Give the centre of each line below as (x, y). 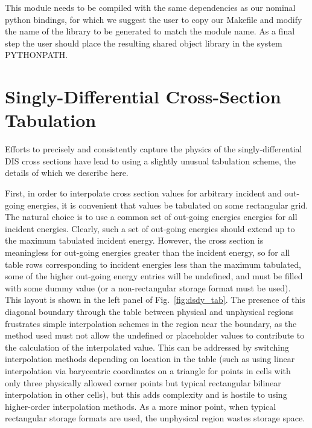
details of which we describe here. (67, 173)
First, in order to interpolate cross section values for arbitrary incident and (143, 193)
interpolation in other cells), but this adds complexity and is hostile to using (146, 394)
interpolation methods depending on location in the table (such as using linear (150, 359)
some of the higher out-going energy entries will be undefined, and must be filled (154, 276)
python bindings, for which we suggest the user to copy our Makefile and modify (154, 19)
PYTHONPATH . (37, 55)
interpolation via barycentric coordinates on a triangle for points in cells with (148, 370)
